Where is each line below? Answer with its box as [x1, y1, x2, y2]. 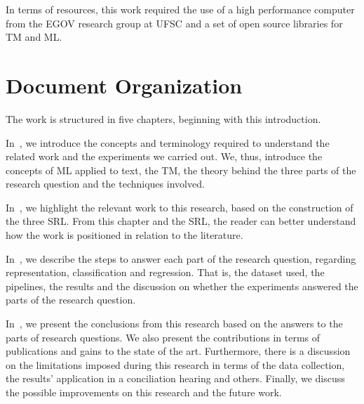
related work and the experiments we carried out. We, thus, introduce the [6, 149, 323, 164]
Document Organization [6, 70, 243, 99]
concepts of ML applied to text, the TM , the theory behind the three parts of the [6, 162, 356, 177]
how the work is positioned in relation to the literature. [6, 228, 243, 242]
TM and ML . [6, 30, 62, 44]
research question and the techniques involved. [6, 176, 205, 191]
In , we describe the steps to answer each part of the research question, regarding [6, 251, 356, 266]
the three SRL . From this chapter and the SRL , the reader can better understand [6, 214, 356, 228]
